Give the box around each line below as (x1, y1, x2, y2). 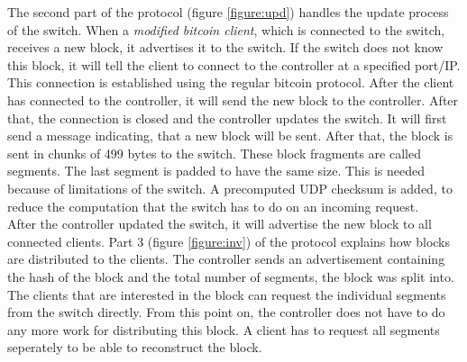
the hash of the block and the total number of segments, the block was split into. (7, 267, 454, 285)
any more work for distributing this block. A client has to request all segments (7, 320, 440, 339)
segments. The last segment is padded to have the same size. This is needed (7, 161, 425, 180)
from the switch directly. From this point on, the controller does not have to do (7, 303, 445, 321)
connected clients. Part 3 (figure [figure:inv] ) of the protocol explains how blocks (7, 231, 451, 250)
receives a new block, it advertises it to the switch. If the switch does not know (7, 38, 444, 57)
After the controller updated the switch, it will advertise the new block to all (7, 214, 432, 233)
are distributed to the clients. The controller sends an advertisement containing (7, 249, 445, 268)
